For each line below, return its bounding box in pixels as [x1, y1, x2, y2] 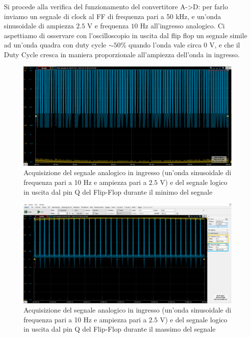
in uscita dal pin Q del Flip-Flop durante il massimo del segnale [24, 324, 216, 334]
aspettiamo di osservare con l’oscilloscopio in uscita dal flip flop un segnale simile [4, 30, 248, 40]
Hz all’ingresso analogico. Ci [140, 21, 225, 31]
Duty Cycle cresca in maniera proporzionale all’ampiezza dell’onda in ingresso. [4, 49, 240, 59]
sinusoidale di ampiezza [4, 21, 74, 31]
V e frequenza [87, 21, 129, 31]
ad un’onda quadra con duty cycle [4, 40, 106, 50]
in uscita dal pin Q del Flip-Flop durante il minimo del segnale [24, 186, 213, 197]
